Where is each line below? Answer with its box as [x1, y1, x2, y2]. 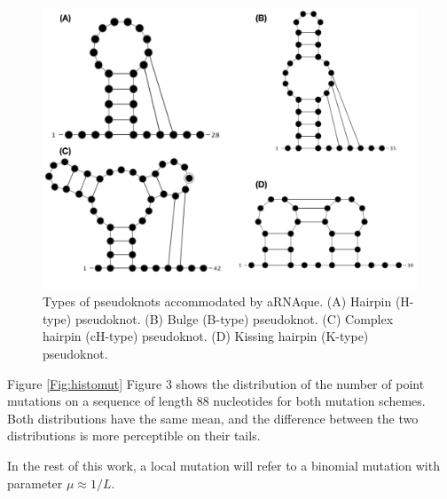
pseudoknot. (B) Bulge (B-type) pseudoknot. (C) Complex [74, 309, 394, 328]
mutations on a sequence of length [7, 392, 192, 410]
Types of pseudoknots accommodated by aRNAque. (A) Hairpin [43, 292, 392, 311]
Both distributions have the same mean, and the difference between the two [7, 408, 419, 427]
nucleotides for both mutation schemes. [213, 392, 426, 410]
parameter [7, 473, 63, 492]
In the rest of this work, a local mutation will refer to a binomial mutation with [7, 455, 440, 474]
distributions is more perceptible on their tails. [7, 426, 261, 445]
